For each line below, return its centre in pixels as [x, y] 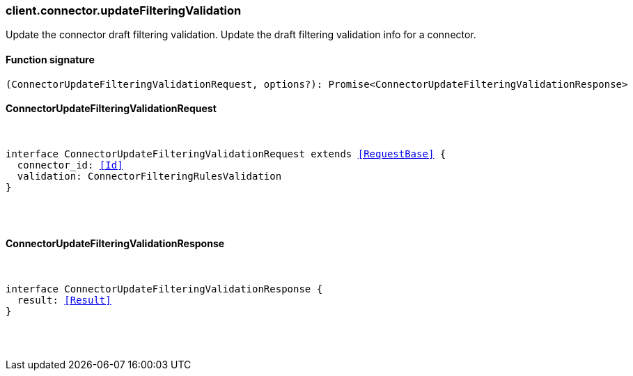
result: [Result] [64, 300]
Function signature [50, 59]
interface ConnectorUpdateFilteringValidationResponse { [164, 289]
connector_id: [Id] [70, 165]
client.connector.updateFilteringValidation [124, 10]
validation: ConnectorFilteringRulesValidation [149, 176]
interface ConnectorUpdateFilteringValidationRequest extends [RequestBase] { [226, 154]
